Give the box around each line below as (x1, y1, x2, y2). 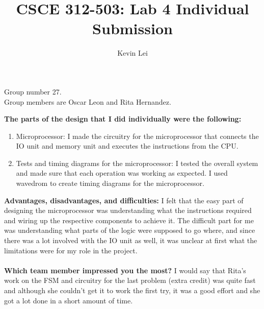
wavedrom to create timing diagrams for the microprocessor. (16, 178, 204, 188)
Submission (92, 18, 173, 39)
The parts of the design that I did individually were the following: (4, 113, 242, 124)
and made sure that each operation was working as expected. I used (16, 168, 228, 178)
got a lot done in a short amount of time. (4, 295, 133, 305)
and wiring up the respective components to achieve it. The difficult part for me (4, 215, 254, 225)
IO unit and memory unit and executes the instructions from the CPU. (16, 140, 239, 151)
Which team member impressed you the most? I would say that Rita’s (4, 265, 246, 275)
